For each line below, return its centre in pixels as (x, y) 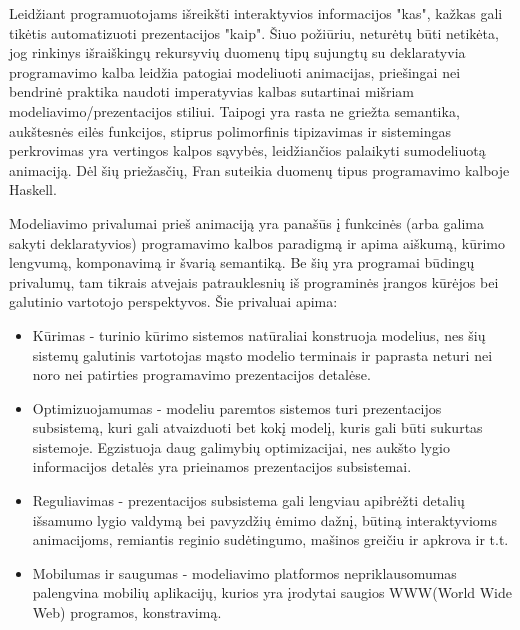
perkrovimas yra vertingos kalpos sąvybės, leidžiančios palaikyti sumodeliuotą (247, 150)
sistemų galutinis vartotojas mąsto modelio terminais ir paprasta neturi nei (262, 354)
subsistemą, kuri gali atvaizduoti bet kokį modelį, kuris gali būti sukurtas (257, 427)
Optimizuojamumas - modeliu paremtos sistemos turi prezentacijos (237, 407)
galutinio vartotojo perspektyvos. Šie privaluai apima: (173, 301)
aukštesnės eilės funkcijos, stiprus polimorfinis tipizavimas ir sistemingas (230, 130)
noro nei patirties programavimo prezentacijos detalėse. (201, 374)
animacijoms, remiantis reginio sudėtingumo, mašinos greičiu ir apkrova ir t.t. (270, 539)
